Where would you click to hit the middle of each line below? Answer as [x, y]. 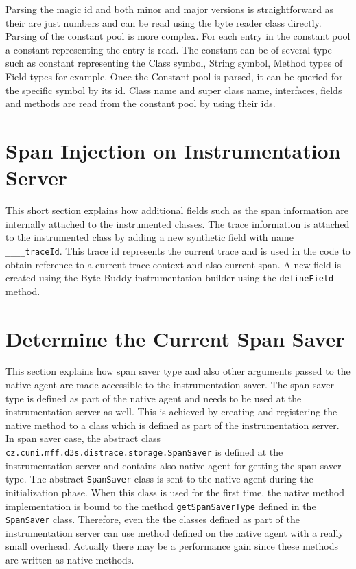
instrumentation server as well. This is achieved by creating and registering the [171, 411]
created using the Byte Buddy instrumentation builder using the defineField [170, 278]
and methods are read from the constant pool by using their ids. [141, 103]
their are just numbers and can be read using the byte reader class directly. [164, 22]
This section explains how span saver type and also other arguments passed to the [178, 371]
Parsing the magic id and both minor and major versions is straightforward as [170, 9]
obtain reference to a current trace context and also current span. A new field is [173, 264]
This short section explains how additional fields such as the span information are [177, 210]
